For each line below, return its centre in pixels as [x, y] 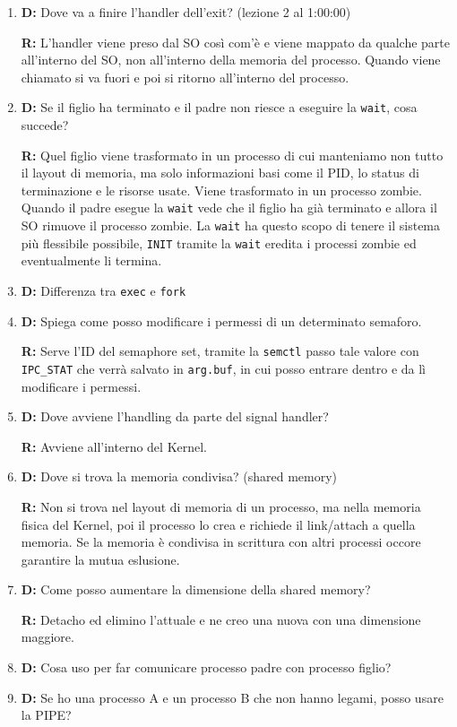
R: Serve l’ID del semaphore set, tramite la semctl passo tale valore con [220, 351]
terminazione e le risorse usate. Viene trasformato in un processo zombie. [221, 190]
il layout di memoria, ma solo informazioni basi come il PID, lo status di [220, 173]
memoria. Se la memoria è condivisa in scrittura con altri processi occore [221, 542]
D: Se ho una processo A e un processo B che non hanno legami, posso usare [232, 697]
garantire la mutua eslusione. [100, 559]
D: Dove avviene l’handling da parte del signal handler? [175, 416]
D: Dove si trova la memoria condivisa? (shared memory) [179, 476]
